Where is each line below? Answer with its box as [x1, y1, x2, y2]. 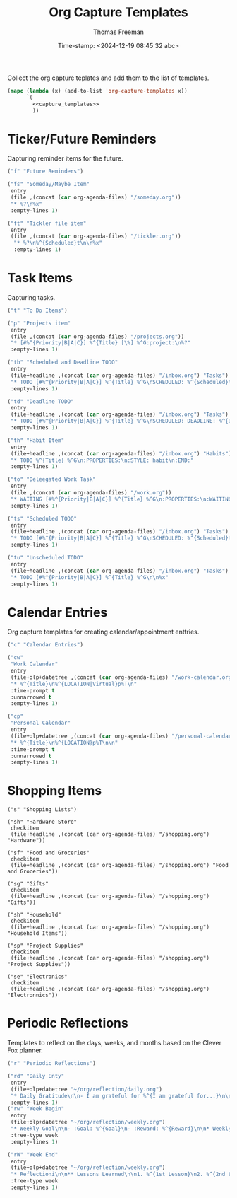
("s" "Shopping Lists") [7, 806, 78, 813]
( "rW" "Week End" [7, 1151, 59, 1158]
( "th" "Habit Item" [7, 436, 65, 444]
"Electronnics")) [7, 991, 59, 999]
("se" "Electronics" [7, 973, 68, 980]
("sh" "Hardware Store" [7, 818, 78, 826]
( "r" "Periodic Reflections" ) [7, 1060, 97, 1067]
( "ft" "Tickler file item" [7, 220, 87, 227]
